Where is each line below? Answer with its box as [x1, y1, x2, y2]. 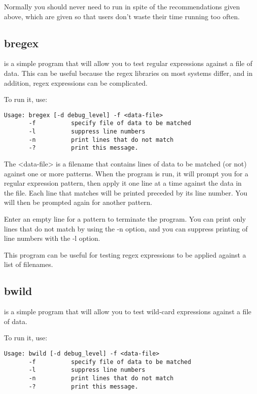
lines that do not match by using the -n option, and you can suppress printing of [4, 223, 248, 233]
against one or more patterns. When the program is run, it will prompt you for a [4, 168, 249, 178]
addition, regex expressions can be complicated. [4, 77, 147, 88]
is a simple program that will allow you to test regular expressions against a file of [4, 58, 253, 68]
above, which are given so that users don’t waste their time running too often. [4, 11, 240, 21]
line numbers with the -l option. [4, 233, 100, 243]
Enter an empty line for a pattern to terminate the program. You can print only [4, 214, 246, 224]
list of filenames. [4, 259, 53, 269]
